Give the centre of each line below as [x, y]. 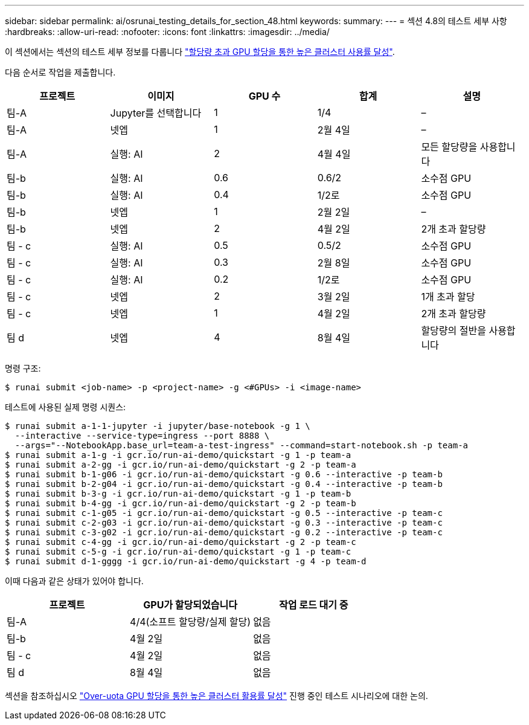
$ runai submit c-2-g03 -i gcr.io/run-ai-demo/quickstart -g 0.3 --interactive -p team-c [224, 523]
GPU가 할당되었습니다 [190, 605]
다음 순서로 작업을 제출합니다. [60, 72]
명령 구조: [23, 368]
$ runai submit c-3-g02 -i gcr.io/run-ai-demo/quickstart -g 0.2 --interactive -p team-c [224, 532]
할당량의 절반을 [454, 330]
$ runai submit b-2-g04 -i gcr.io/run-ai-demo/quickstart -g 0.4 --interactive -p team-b [224, 484]
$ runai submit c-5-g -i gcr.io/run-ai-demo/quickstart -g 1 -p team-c [178, 552]
